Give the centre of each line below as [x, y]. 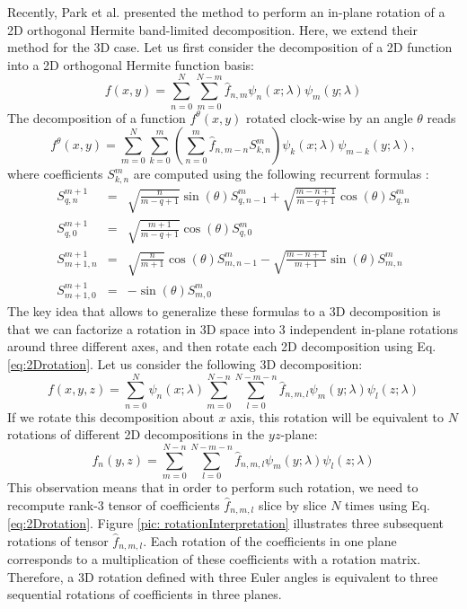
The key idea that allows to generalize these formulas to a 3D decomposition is [224, 311]
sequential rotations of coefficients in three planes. [145, 594]
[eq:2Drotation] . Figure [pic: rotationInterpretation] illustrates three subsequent [226, 523]
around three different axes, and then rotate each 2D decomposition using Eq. [222, 346]
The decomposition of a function [97, 117]
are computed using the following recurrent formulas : [281, 174]
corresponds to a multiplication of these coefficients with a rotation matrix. [214, 559]
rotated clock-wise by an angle [330, 117]
